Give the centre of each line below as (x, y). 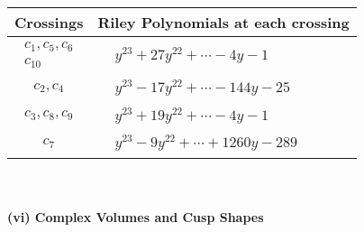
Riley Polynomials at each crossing (223, 22)
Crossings (49, 22)
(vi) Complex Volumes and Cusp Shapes (136, 216)
